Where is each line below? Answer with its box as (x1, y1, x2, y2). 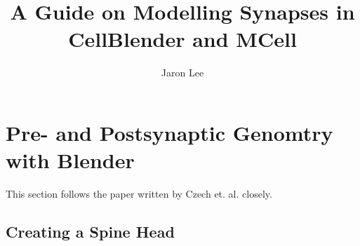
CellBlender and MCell (68, 25, 297, 53)
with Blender (6, 146, 135, 175)
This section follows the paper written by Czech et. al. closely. (6, 186, 272, 201)
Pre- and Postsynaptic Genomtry (6, 118, 333, 146)
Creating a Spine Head (6, 221, 175, 242)
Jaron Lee (161, 65, 204, 80)
